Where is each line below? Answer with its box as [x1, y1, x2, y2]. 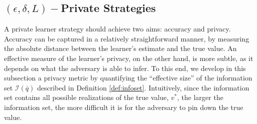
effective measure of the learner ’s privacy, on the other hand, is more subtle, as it [4, 52, 253, 63]
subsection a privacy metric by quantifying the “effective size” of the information [4, 72, 252, 83]
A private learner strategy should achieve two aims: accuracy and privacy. [4, 23, 231, 34]
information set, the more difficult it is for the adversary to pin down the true [4, 101, 243, 112]
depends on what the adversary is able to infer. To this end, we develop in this [4, 62, 246, 73]
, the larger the [177, 92, 223, 102]
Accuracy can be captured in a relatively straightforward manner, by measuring [4, 33, 249, 43]
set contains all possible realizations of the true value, [4, 92, 169, 102]
